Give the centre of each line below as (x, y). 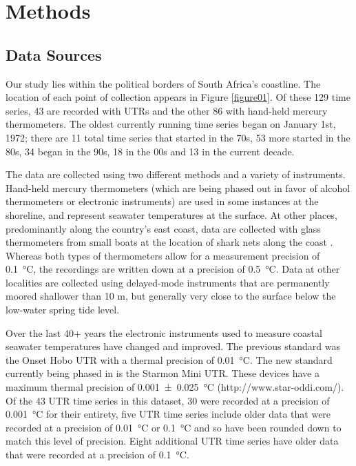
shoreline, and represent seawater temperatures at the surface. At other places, (171, 214)
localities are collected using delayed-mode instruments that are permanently (168, 282)
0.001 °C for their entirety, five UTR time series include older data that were (168, 414)
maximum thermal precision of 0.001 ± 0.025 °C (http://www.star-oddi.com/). (175, 387)
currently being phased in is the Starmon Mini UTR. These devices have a (163, 373)
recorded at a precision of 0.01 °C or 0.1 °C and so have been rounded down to (174, 427)
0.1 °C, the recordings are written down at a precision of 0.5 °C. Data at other (173, 269)
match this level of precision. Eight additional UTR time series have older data (172, 441)
